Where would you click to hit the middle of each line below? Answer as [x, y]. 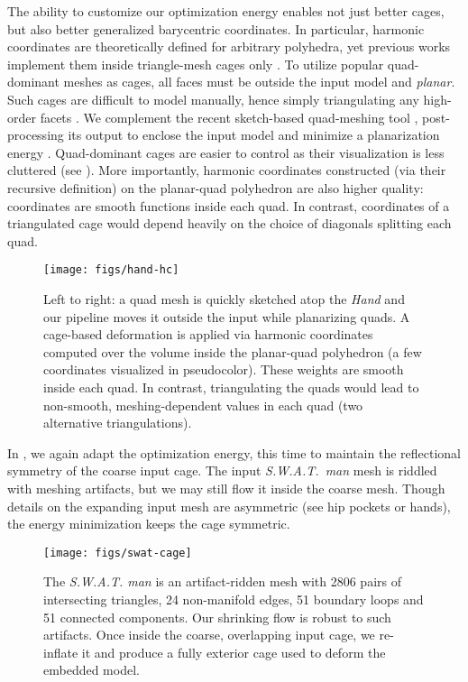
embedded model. [92, 670]
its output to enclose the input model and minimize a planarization [254, 135]
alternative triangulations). [118, 423]
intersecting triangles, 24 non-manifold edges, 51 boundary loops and [234, 599]
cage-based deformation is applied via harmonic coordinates [208, 334]
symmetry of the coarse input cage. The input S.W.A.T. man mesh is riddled [222, 470]
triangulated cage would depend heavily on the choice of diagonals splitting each [229, 223]
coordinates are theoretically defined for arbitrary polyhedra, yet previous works [229, 46]
